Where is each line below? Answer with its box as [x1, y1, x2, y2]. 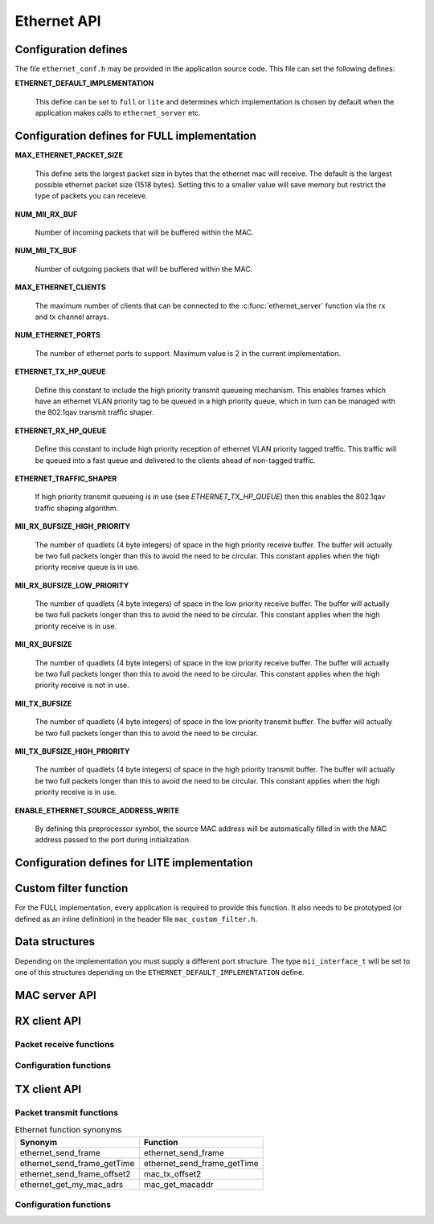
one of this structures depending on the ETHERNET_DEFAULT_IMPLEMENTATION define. [14, 967, 305, 976]
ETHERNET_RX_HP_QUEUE [14, 426, 107, 436]
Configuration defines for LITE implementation [14, 856, 253, 870]
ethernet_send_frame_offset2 [19, 1168, 131, 1179]
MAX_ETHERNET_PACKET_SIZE [14, 150, 124, 160]
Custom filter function [14, 882, 129, 895]
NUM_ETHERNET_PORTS [14, 330, 100, 340]
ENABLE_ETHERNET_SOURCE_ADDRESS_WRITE [14, 805, 180, 815]
